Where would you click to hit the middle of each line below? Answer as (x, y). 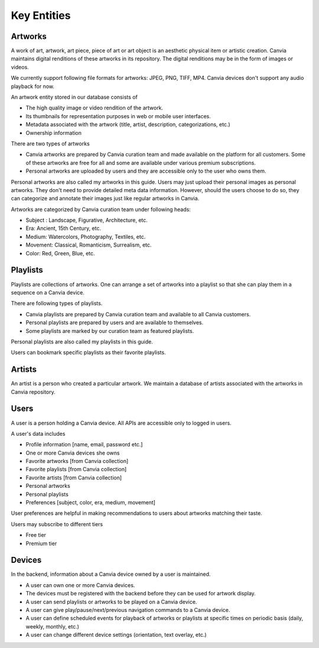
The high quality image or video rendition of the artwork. (95, 108)
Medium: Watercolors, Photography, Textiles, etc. (86, 236)
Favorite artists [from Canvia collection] (74, 477)
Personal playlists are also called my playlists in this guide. (82, 341)
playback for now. (32, 86)
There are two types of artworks (50, 143)
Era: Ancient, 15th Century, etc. (64, 228)
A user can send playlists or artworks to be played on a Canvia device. (111, 602)
